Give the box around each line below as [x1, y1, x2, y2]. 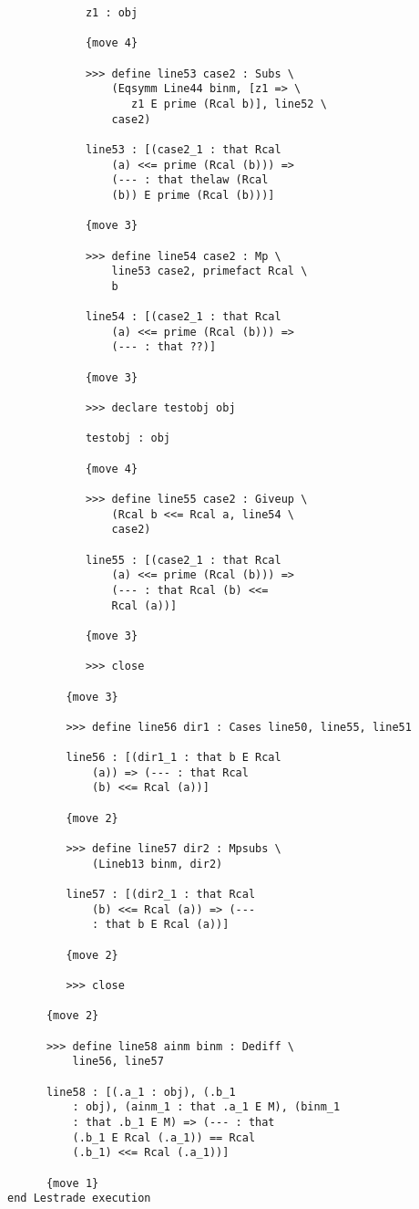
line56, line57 [72, 1055, 164, 1068]
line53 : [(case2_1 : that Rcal [85, 142, 281, 156]
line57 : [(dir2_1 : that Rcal [66, 888, 256, 902]
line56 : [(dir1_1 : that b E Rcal [66, 751, 281, 765]
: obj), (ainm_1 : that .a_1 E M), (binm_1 [72, 1100, 341, 1114]
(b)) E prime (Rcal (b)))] [111, 188, 275, 202]
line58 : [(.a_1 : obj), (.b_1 [46, 1085, 236, 1099]
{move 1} [46, 1176, 99, 1190]
